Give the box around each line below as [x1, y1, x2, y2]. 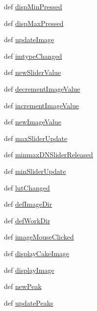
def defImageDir [4, 199, 52, 209]
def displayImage [4, 264, 54, 275]
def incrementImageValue [4, 100, 79, 110]
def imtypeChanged [4, 50, 62, 61]
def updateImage [4, 34, 54, 45]
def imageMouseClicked [4, 232, 74, 242]
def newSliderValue [4, 67, 61, 77]
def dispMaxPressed [4, 18, 64, 28]
